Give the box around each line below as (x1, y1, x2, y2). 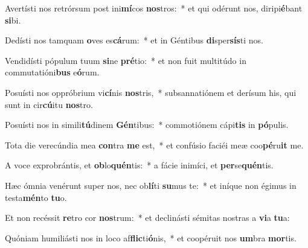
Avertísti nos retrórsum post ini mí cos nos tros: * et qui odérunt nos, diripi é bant (5, 2, 303, 14)
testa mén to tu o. (5, 191, 67, 203)
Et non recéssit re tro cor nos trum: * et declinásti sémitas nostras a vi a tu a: (5, 211, 290, 224)
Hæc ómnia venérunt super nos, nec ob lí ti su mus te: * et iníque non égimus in (5, 179, 297, 191)
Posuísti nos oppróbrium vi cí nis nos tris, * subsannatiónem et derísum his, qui (5, 86, 297, 98)
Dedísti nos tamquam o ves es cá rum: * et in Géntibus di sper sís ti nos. (5, 34, 263, 46)
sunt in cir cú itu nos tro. (5, 98, 93, 110)
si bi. (5, 13, 21, 26)
